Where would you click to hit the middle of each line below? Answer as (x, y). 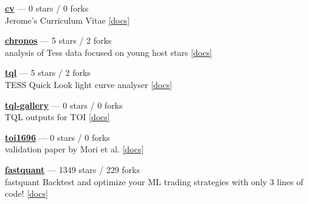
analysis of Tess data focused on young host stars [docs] (109, 52)
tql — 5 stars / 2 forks (48, 73)
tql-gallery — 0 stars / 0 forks (64, 105)
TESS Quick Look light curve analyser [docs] (89, 84)
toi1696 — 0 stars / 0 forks (57, 137)
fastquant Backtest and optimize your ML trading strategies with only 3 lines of (154, 181)
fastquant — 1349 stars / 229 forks (73, 169)
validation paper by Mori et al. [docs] (75, 149)
